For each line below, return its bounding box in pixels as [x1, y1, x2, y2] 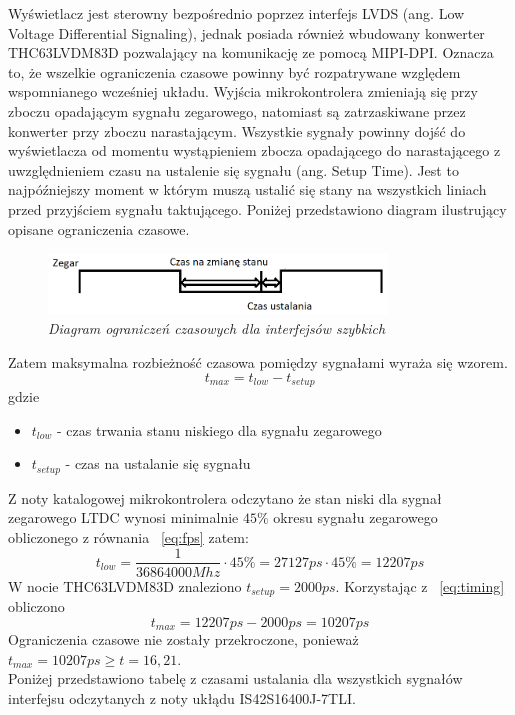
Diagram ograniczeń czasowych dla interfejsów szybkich [48, 318, 386, 339]
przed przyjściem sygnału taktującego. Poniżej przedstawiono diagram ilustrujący [8, 198, 507, 219]
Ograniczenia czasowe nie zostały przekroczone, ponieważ [8, 629, 359, 650]
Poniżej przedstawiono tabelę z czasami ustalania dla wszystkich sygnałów [8, 668, 463, 689]
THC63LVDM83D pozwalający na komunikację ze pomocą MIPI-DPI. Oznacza [8, 42, 494, 63]
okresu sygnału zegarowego [273, 507, 438, 528]
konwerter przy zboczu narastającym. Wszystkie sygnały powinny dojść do [8, 120, 466, 141]
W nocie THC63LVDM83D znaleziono [8, 575, 242, 596]
